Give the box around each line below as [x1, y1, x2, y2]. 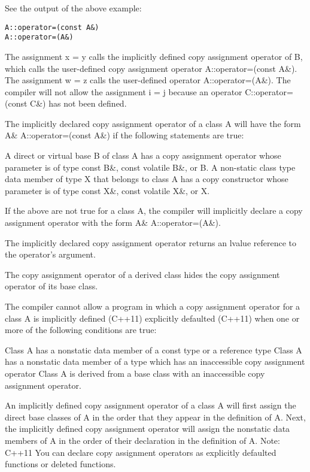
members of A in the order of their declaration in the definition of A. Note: [5, 434, 280, 446]
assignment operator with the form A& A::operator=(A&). [5, 216, 221, 229]
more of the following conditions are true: [5, 323, 157, 336]
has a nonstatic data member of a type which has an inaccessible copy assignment [5, 355, 305, 368]
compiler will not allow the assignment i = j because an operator [5, 85, 242, 98]
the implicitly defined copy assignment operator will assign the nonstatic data [5, 422, 290, 435]
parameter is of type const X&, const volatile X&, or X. [5, 184, 210, 196]
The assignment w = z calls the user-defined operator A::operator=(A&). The [5, 74, 291, 86]
